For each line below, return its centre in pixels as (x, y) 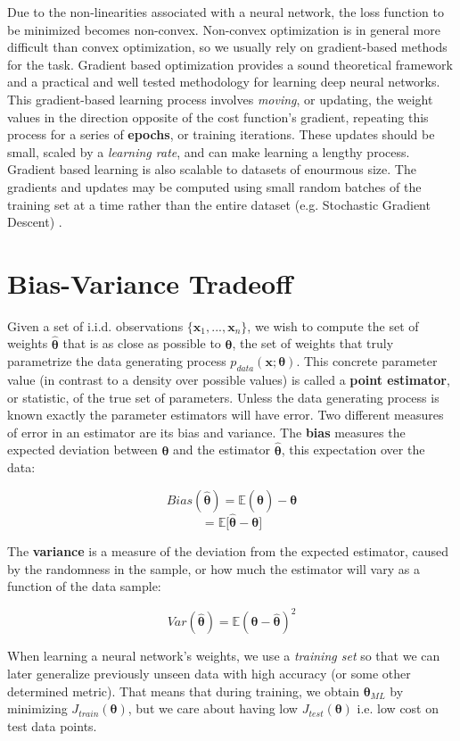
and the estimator (222, 450)
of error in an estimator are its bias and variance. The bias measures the (206, 432)
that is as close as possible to (142, 343)
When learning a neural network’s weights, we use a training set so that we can (224, 656)
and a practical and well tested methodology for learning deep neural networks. (224, 82)
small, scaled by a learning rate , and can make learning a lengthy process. (209, 151)
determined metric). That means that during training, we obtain (183, 691)
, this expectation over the (353, 450)
